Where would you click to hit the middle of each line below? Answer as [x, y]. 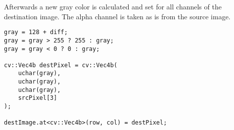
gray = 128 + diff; [36, 32]
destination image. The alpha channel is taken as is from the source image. [117, 16]
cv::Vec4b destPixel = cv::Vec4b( [61, 65]
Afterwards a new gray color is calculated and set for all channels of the [113, 6]
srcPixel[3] [38, 98]
